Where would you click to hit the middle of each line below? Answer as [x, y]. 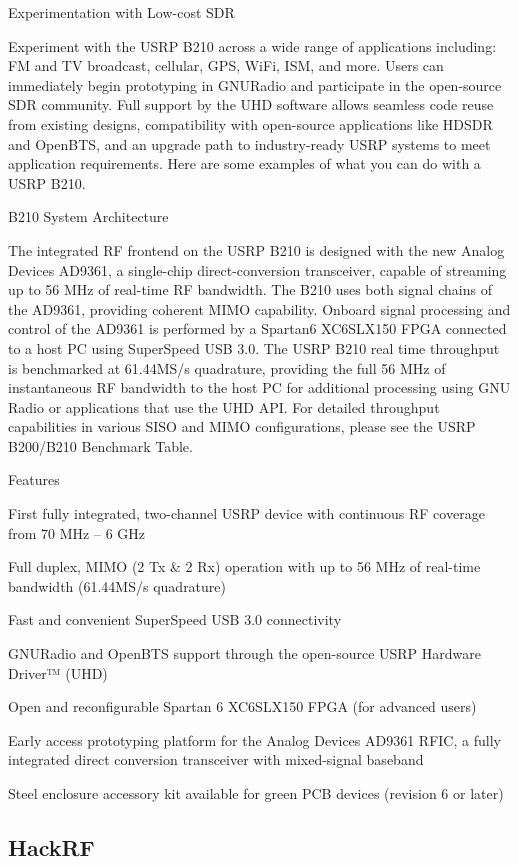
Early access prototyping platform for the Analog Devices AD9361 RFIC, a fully [254, 739]
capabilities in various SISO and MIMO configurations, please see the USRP [242, 426]
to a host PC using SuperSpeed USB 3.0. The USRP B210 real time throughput [254, 347]
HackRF [51, 846]
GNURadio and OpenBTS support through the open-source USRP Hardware [245, 653]
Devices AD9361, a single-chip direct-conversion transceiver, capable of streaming [257, 269]
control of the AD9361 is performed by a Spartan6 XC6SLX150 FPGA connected [257, 328]
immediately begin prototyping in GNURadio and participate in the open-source [255, 84]
